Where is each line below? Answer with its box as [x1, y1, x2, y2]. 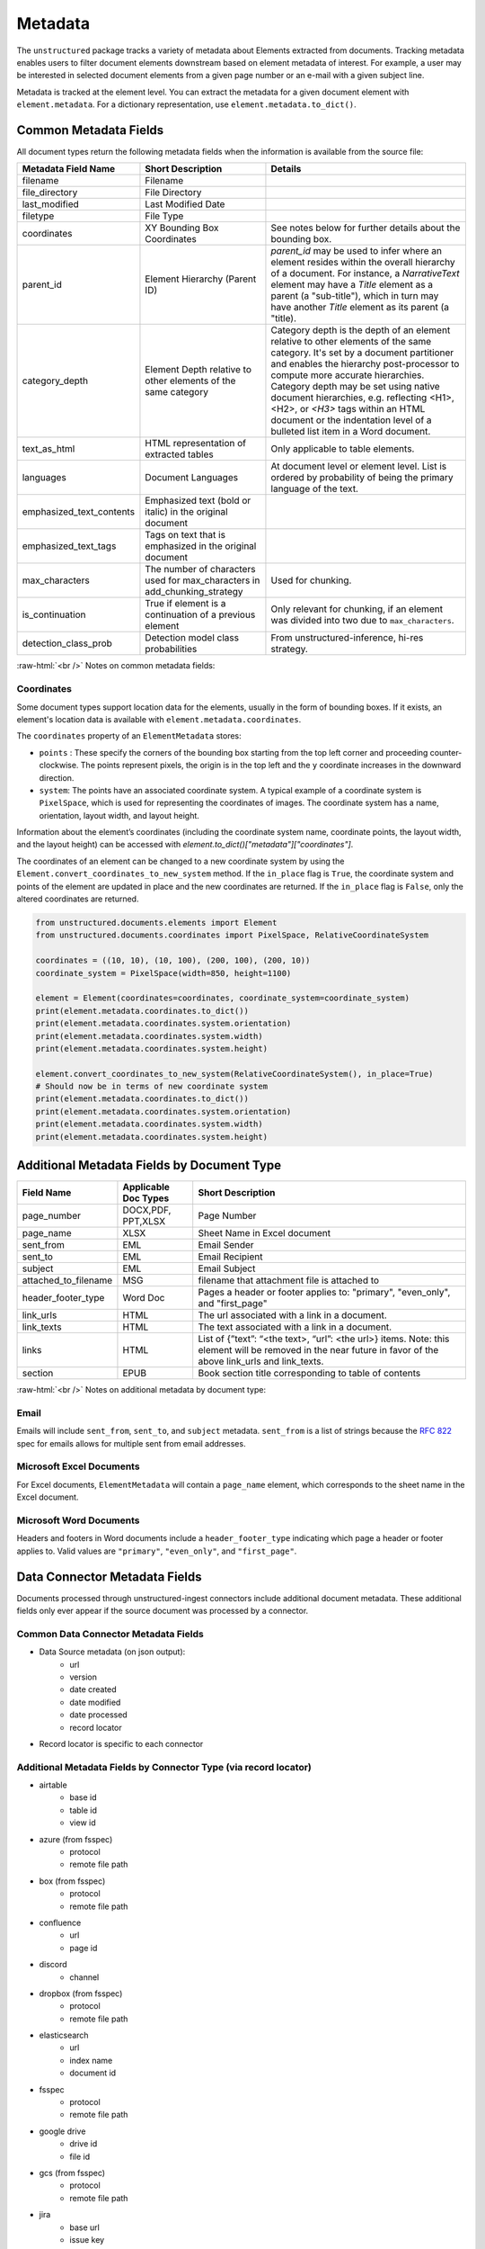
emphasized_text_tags [22, 540, 117, 552]
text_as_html [22, 443, 75, 455]
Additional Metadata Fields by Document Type [16, 1158, 282, 1173]
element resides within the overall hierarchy [270, 256, 455, 269]
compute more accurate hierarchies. [270, 369, 425, 381]
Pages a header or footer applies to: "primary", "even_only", [198, 1286, 451, 1299]
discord [39, 1959, 67, 1970]
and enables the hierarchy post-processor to [270, 358, 460, 371]
